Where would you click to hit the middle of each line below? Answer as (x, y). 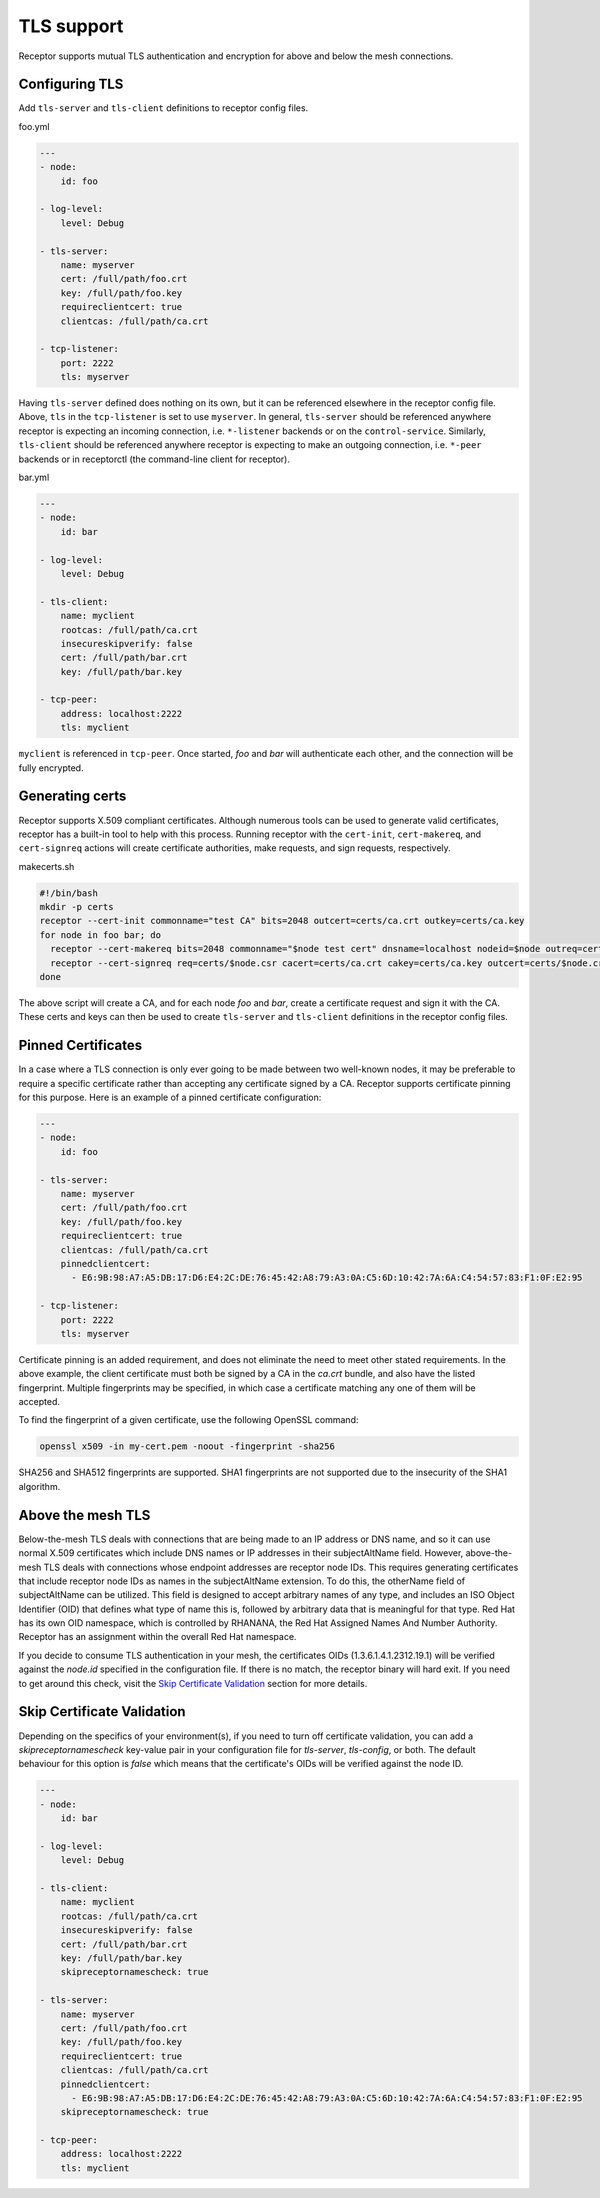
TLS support (71, 26)
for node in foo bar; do (100, 934)
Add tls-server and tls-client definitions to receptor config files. (163, 108)
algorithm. (39, 1486)
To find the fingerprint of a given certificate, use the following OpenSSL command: (188, 1420)
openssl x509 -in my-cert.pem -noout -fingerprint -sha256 (187, 1446)
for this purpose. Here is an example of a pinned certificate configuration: (170, 1097)
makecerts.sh (46, 866)
